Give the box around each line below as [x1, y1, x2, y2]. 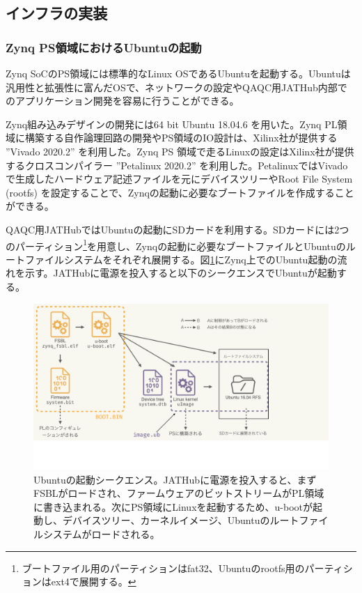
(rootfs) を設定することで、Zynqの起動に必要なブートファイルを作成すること [6, 185, 354, 199]
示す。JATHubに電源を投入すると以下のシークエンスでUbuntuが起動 [24, 265, 337, 280]
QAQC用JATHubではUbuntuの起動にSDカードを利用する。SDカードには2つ [6, 222, 349, 236]
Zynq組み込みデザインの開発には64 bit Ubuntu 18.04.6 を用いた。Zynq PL [6, 116, 338, 131]
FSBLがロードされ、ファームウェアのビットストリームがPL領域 [33, 486, 324, 500]
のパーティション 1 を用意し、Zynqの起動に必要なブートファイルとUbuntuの [6, 236, 346, 253]
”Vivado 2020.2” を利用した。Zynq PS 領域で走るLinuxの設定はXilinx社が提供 [6, 144, 354, 158]
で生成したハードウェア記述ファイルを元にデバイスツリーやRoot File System [6, 171, 353, 186]
